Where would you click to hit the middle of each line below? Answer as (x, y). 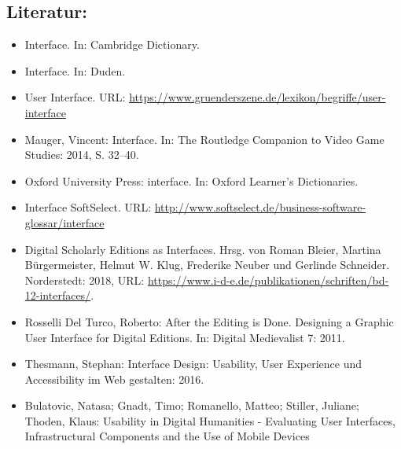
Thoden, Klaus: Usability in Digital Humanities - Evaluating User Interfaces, (210, 420)
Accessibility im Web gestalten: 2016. (114, 379)
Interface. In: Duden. (75, 70)
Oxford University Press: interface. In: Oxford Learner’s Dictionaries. (191, 180)
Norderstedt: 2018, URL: (85, 280)
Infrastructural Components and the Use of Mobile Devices (167, 436)
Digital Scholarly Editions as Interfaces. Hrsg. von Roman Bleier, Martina (203, 249)
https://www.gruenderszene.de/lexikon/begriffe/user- (258, 97)
